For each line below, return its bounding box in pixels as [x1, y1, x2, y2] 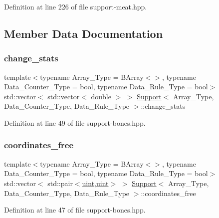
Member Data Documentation [4, 25, 163, 41]
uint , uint [82, 178, 109, 188]
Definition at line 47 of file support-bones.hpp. [4, 205, 146, 215]
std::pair [47, 178, 73, 188]
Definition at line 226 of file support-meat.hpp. [4, 1, 147, 11]
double [91, 91, 111, 101]
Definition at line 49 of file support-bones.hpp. [4, 117, 146, 128]
